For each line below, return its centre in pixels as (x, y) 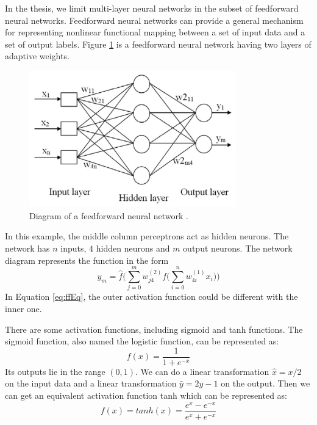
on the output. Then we (265, 383)
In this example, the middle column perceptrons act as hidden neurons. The (147, 236)
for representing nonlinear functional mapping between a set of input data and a (155, 32)
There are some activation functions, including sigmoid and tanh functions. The (154, 329)
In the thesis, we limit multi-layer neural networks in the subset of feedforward (152, 8)
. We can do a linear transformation (202, 371)
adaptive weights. (37, 56)
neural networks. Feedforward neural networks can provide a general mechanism (154, 20)
